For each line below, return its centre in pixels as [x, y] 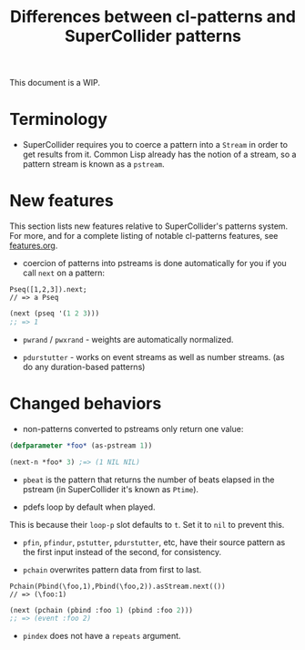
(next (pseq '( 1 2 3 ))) [55, 314]
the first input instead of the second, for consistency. [122, 552]
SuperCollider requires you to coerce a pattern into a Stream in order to [155, 145]
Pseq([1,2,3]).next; [49, 290]
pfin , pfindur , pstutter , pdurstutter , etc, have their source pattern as [154, 542]
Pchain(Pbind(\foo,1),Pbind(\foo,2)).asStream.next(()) [117, 586]
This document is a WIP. [55, 83]
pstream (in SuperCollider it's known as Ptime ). [110, 489]
